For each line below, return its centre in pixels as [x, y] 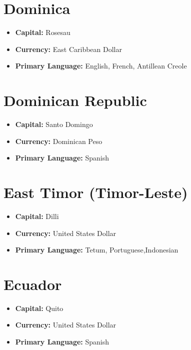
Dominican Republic [75, 100]
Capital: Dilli [37, 216]
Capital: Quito [39, 308]
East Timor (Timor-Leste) [96, 192]
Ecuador [33, 284]
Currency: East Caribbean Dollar [68, 49]
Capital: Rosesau [43, 32]
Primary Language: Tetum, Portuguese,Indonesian [97, 250]
